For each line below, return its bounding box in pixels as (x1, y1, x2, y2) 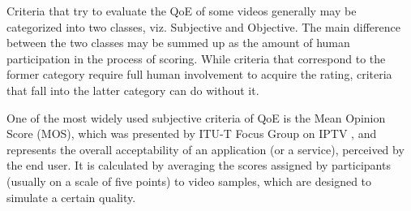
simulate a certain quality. (6, 188, 136, 205)
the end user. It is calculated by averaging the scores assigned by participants (6, 157, 391, 174)
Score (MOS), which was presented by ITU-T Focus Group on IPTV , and (6, 125, 377, 142)
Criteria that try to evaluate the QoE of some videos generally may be (6, 2, 357, 19)
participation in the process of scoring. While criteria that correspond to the (6, 50, 386, 67)
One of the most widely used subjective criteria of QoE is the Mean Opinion (6, 109, 386, 126)
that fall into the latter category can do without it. (6, 81, 259, 98)
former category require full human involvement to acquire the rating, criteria (6, 66, 392, 83)
